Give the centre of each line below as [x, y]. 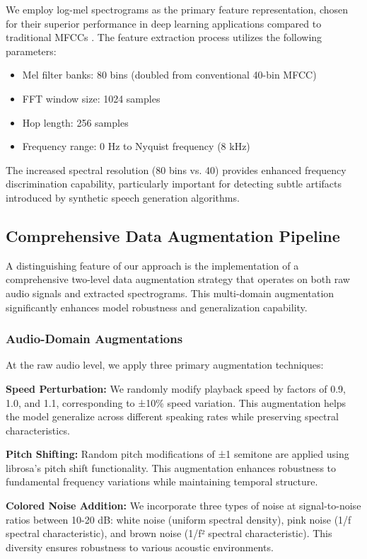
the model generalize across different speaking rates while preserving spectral [172, 416]
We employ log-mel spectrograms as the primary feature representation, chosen [177, 9]
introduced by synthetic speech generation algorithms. [123, 197]
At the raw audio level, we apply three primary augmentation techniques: [165, 365]
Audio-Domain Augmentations [94, 339]
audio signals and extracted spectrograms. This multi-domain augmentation [170, 293]
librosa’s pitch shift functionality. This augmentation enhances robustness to [171, 467]
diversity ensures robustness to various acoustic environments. [140, 547]
